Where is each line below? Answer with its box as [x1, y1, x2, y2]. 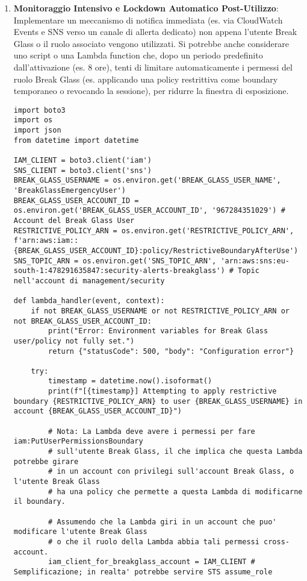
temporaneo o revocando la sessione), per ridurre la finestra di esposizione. [13, 84, 289, 97]
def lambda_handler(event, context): [13, 297, 165, 306]
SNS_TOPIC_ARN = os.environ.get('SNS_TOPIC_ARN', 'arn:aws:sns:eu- [13, 256, 290, 265]
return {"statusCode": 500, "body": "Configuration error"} [48, 347, 294, 356]
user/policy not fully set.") [13, 336, 135, 345]
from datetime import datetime [13, 136, 139, 145]
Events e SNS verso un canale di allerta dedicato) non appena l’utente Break [13, 25, 297, 38]
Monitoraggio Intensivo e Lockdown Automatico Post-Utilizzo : [13, 2, 279, 14]
